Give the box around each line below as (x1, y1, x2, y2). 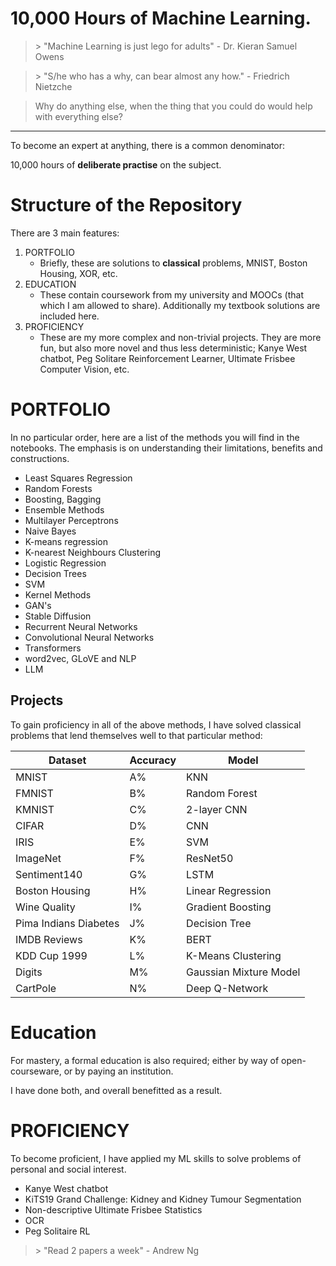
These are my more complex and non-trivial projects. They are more (39, 331, 322, 343)
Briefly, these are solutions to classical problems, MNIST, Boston (39, 257, 308, 269)
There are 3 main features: (10, 227, 120, 239)
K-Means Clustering (186, 948, 282, 962)
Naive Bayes (24, 525, 77, 537)
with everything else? (34, 110, 123, 122)
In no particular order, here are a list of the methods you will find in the (10, 431, 300, 443)
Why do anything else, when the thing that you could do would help (34, 100, 313, 112)
